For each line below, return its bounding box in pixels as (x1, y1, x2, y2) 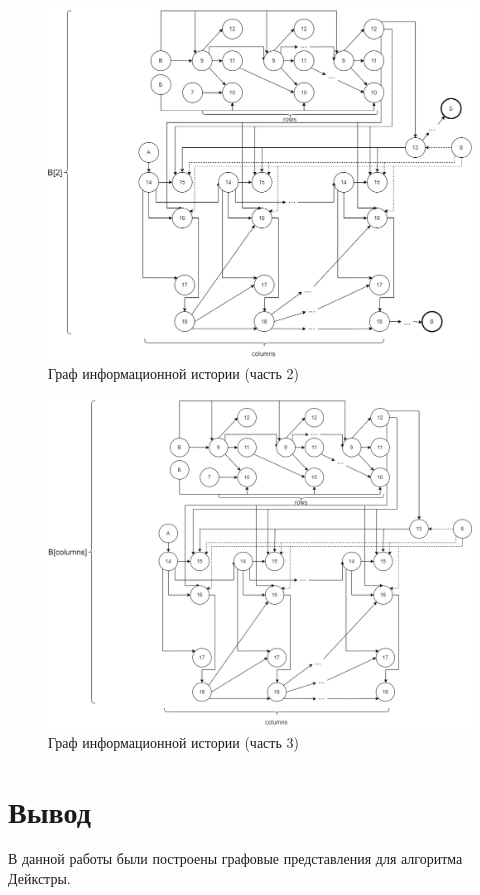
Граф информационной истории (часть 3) (48, 731, 299, 752)
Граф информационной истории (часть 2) (48, 363, 299, 384)
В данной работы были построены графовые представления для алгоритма (8, 848, 463, 869)
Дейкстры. (8, 868, 71, 889)
